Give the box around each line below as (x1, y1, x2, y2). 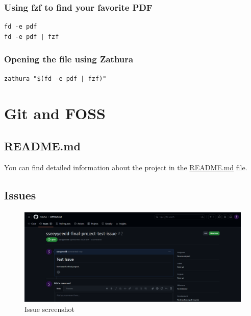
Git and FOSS (4, 103, 106, 124)
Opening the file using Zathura (4, 53, 134, 65)
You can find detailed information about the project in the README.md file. (4, 162, 247, 172)
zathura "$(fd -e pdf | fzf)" (4, 75, 107, 82)
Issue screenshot (24, 303, 74, 314)
